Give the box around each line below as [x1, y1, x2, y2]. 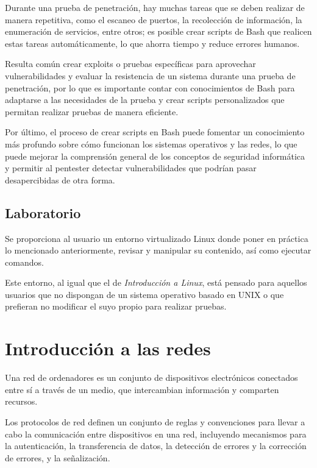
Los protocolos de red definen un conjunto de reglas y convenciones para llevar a [5, 415, 305, 428]
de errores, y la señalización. [5, 451, 110, 464]
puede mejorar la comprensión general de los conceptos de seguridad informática [5, 149, 305, 162]
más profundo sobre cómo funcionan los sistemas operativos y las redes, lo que [5, 137, 297, 150]
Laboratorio [5, 203, 81, 222]
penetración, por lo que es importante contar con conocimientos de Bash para [5, 81, 295, 94]
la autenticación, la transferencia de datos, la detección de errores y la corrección [5, 439, 307, 452]
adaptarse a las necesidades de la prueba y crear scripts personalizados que [5, 93, 285, 106]
